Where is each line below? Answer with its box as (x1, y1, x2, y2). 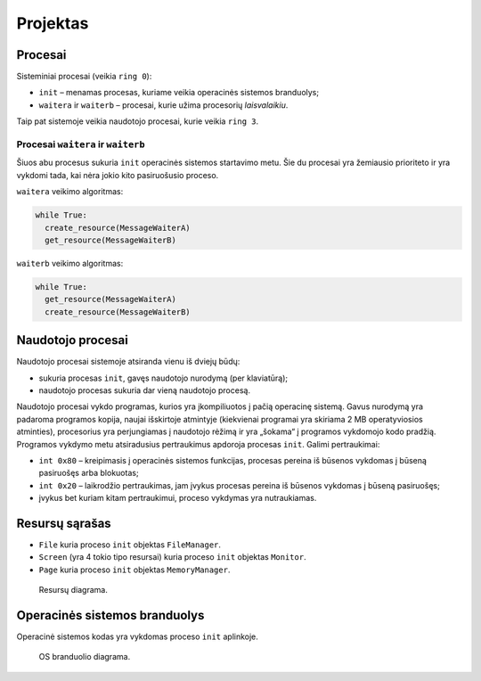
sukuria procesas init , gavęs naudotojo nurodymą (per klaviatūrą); (38, 373, 289, 383)
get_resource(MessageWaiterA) (45, 294, 177, 305)
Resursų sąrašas (16, 515, 111, 530)
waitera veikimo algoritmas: (16, 186, 124, 197)
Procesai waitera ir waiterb (16, 138, 145, 151)
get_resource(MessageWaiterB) (45, 234, 177, 245)
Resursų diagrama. (38, 585, 109, 595)
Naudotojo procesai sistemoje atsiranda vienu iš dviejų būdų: (16, 357, 240, 367)
